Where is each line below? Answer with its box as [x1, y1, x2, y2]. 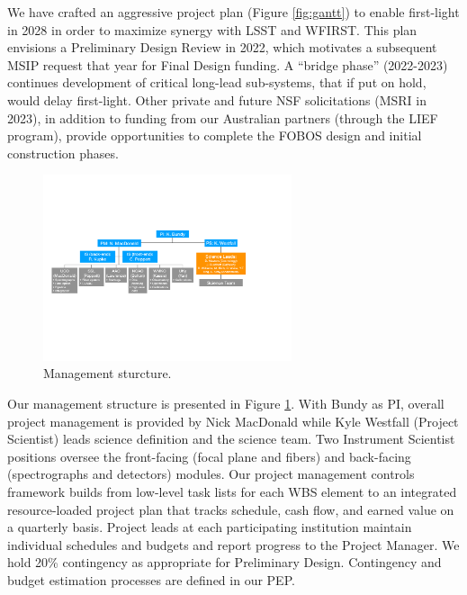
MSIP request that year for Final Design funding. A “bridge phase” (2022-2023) [7, 55, 448, 74]
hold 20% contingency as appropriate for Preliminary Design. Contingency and [7, 553, 442, 572]
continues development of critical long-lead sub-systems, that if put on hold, [7, 73, 427, 92]
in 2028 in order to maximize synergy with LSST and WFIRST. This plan [7, 20, 418, 39]
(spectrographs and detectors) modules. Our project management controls [7, 464, 415, 483]
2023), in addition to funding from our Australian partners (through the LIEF [7, 108, 438, 127]
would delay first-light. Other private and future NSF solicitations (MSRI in [7, 90, 427, 109]
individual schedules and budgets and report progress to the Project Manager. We [7, 535, 460, 554]
